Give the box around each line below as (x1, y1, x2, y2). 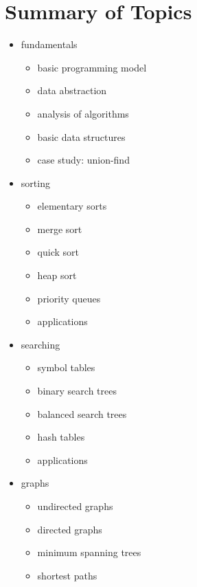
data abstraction (37, 83, 107, 98)
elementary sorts (37, 199, 107, 213)
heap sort (37, 268, 77, 283)
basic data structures (37, 129, 126, 144)
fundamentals (21, 37, 78, 52)
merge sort (37, 221, 82, 236)
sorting (21, 175, 50, 190)
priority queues (37, 291, 101, 305)
